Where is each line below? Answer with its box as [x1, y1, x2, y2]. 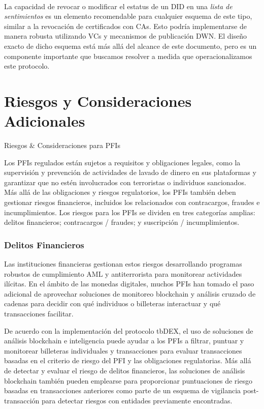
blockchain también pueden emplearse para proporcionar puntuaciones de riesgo [4, 375, 252, 386]
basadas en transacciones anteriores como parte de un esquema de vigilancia [4, 385, 241, 396]
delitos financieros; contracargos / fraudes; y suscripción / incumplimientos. [4, 217, 240, 227]
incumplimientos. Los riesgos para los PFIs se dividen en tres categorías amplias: [4, 207, 255, 217]
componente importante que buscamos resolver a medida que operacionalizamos [4, 50, 252, 61]
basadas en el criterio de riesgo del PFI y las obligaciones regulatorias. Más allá [4, 355, 251, 366]
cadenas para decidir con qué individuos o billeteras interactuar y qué [4, 298, 221, 309]
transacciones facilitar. [4, 308, 74, 318]
